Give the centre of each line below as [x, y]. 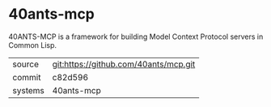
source [25, 64]
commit [27, 77]
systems [28, 90]
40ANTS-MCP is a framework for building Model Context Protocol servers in [136, 36]
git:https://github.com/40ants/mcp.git [124, 64]
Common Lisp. [33, 45]
